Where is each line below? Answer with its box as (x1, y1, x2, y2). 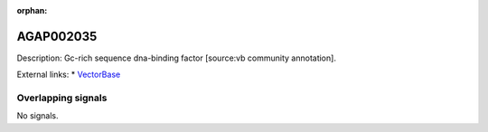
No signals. (16, 110, 59, 121)
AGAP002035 (16, 28, 98, 44)
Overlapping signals (16, 91, 108, 104)
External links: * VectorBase (16, 69, 121, 80)
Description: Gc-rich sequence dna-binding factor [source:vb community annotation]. (16, 52, 336, 63)
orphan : (16, 5, 48, 15)
